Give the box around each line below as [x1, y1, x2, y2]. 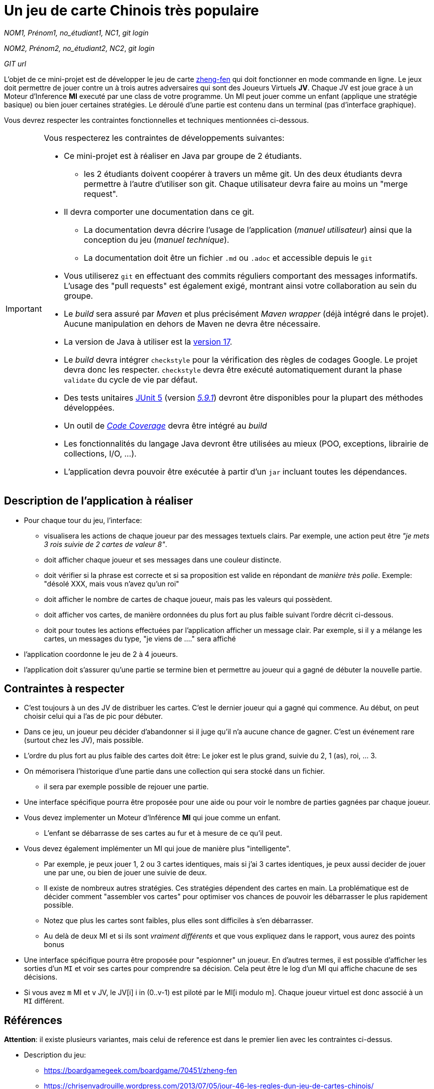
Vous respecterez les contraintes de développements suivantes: [43, 132, 285, 143]
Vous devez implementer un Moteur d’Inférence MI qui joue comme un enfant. [24, 813, 281, 822]
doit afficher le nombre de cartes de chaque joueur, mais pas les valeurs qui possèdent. [44, 594, 332, 603]
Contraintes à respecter [4, 682, 125, 695]
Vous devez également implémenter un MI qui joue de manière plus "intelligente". [24, 844, 291, 853]
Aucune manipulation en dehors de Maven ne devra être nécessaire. [63, 318, 321, 329]
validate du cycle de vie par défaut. [63, 374, 198, 385]
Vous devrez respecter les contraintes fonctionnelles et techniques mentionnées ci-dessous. [4, 115, 309, 124]
